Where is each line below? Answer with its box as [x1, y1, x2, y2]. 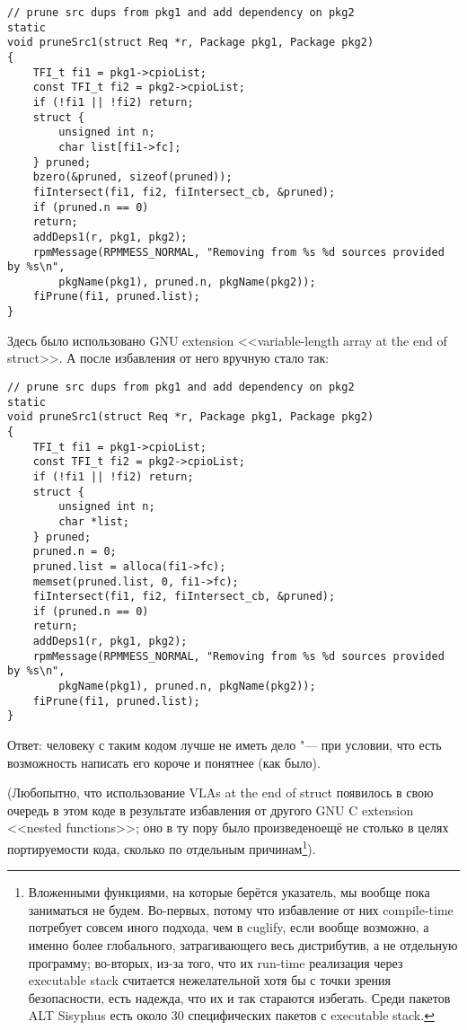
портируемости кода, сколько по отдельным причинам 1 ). [7, 837, 316, 858]
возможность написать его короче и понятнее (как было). [7, 753, 321, 771]
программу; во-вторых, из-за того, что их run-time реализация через [28, 953, 403, 972]
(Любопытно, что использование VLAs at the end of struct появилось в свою [7, 783, 434, 802]
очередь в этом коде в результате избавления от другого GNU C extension [7, 800, 414, 819]
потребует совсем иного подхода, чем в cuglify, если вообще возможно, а [28, 918, 429, 937]
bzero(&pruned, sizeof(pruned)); [32, 171, 233, 184]
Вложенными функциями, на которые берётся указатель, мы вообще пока [28, 883, 430, 902]
